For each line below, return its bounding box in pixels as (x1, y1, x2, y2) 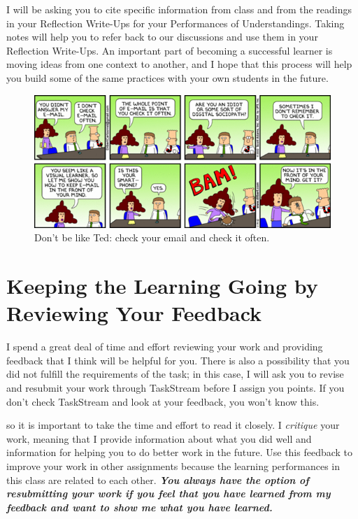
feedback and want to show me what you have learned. (6, 499, 273, 514)
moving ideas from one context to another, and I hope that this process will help (6, 57, 352, 71)
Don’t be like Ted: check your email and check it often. (34, 230, 270, 245)
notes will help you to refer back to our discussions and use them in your (6, 29, 318, 44)
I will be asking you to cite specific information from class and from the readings (6, 2, 352, 16)
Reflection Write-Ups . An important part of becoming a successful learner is (6, 43, 333, 57)
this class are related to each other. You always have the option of (6, 472, 309, 487)
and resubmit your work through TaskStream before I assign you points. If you (6, 380, 345, 394)
